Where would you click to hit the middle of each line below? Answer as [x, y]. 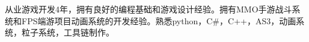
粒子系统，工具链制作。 [68, 32]
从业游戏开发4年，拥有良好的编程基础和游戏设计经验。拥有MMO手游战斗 [148, 9]
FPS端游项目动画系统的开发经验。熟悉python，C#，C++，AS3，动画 [159, 20]
